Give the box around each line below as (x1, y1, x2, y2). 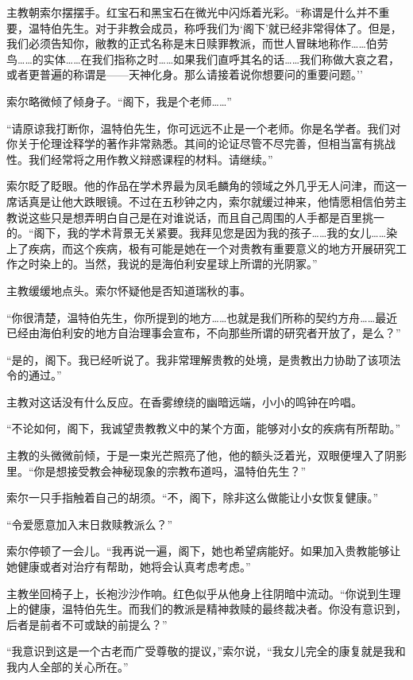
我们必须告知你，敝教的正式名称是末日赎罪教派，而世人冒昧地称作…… (6, 35, 366, 52)
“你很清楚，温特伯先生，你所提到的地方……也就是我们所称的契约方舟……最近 (6, 309, 398, 325)
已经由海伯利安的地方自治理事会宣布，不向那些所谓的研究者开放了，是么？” (6, 324, 401, 341)
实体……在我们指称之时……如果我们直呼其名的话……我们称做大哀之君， (43, 50, 400, 67)
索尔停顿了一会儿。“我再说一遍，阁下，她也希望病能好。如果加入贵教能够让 (6, 542, 401, 559)
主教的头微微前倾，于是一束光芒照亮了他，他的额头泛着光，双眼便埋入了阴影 (6, 447, 407, 464)
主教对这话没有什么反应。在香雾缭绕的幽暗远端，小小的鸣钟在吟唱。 (6, 393, 362, 410)
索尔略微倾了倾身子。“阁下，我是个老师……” (6, 92, 232, 109)
